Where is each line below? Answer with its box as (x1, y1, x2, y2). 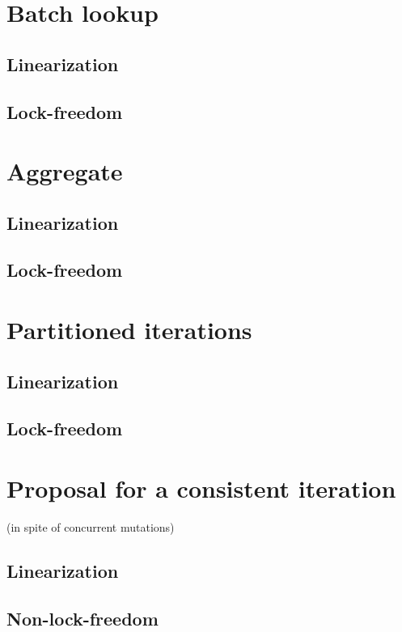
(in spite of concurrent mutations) (6, 518, 175, 535)
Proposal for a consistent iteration (6, 472, 396, 504)
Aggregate (6, 155, 123, 188)
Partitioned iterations (6, 313, 252, 346)
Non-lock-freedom (6, 605, 159, 630)
